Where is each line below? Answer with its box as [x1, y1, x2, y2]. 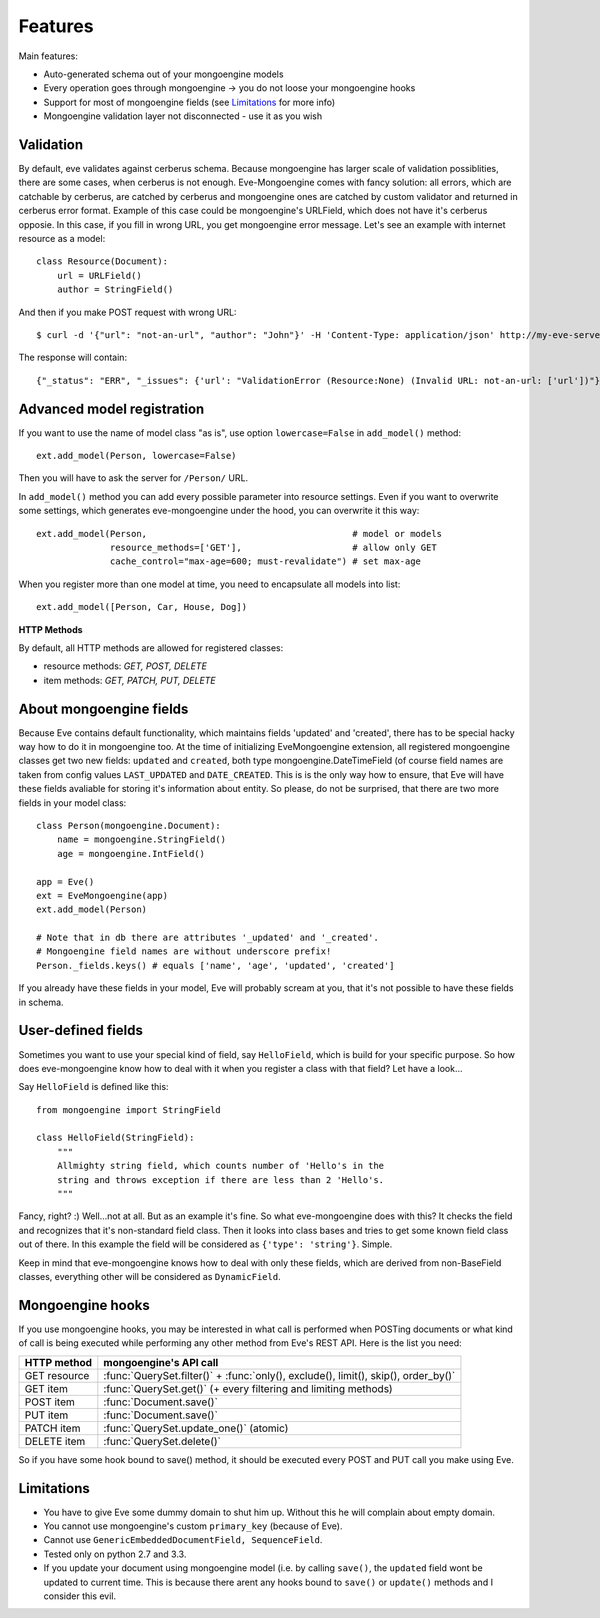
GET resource [24, 1368, 90, 1382]
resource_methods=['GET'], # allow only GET [110, 541, 437, 553]
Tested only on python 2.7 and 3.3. [43, 1548, 187, 1560]
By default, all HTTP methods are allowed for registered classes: [18, 641, 284, 654]
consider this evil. [43, 1590, 117, 1602]
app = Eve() [36, 876, 95, 887]
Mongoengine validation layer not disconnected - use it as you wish [43, 110, 323, 122]
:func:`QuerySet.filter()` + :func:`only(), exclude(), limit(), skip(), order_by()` [103, 1368, 456, 1382]
